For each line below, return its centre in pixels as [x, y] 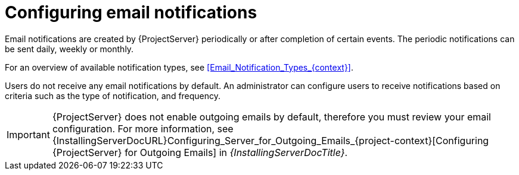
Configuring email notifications [131, 12]
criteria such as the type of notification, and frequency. [113, 96]
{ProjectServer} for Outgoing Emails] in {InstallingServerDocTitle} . [200, 152]
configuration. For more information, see [143, 128]
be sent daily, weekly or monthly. [69, 49]
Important [28, 134]
